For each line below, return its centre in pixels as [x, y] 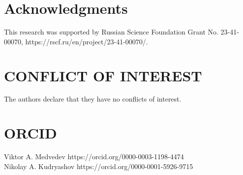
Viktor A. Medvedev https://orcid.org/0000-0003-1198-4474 [94, 157]
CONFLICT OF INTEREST [103, 75]
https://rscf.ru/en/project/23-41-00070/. [87, 41]
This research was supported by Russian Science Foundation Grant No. [111, 32]
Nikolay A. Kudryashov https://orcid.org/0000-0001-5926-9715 [99, 166]
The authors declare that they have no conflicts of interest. [93, 99]
